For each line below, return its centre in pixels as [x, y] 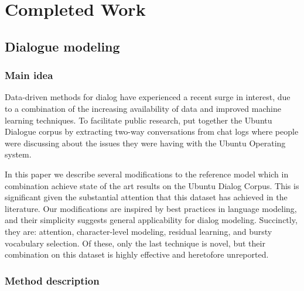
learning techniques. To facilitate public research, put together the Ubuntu [139, 120]
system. [18, 154]
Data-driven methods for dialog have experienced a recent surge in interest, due [148, 97]
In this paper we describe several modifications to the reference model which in [147, 174]
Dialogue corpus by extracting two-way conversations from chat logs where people [152, 131]
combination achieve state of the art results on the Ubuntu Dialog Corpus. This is [152, 185]
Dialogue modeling [62, 46]
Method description [52, 280]
